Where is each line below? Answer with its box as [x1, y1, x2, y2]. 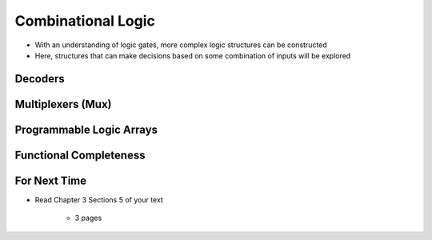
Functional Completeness [14, 148, 146, 162]
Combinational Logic [14, 12, 156, 30]
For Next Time [14, 174, 87, 187]
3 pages [74, 213, 102, 223]
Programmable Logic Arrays [14, 122, 158, 136]
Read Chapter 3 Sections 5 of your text [34, 194, 163, 204]
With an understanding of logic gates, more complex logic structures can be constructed [34, 40, 327, 50]
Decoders [14, 72, 65, 86]
